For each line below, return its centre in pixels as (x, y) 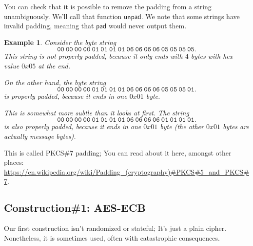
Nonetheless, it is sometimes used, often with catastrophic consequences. (112, 237)
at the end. (54, 65)
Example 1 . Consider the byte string (60, 42)
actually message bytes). (40, 136)
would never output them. (147, 26)
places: (14, 162)
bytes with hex (212, 56)
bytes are (236, 126)
